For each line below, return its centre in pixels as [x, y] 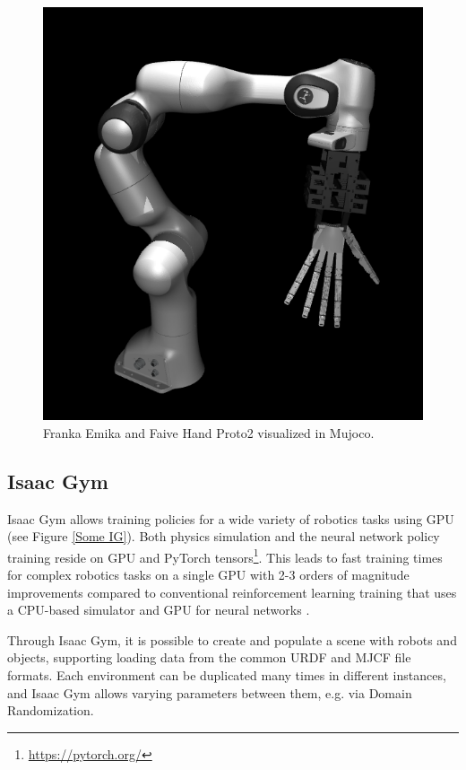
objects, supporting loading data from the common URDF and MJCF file [209, 657]
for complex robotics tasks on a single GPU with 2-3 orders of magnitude [208, 575]
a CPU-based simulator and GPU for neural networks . [159, 610]
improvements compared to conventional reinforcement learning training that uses [232, 592]
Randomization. [51, 710]
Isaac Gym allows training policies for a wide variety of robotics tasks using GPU [231, 518]
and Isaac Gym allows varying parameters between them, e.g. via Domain [210, 692]
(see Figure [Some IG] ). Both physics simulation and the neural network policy [224, 536]
